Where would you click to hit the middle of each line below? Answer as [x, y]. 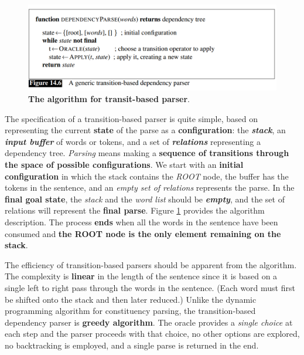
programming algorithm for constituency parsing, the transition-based [130, 311]
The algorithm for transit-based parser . [109, 99]
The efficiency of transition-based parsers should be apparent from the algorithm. [151, 264]
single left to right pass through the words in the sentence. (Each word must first [150, 287]
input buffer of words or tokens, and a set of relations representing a [133, 141]
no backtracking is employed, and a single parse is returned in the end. [132, 345]
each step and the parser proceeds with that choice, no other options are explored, [152, 334]
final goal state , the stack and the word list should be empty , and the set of [145, 199]
